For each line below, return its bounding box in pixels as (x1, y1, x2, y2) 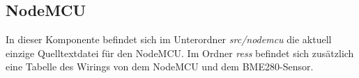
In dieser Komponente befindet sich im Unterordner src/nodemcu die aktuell (6, 32, 332, 47)
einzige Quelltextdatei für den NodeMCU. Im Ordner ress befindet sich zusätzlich (6, 45, 354, 60)
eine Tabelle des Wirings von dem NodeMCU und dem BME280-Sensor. (6, 59, 314, 74)
